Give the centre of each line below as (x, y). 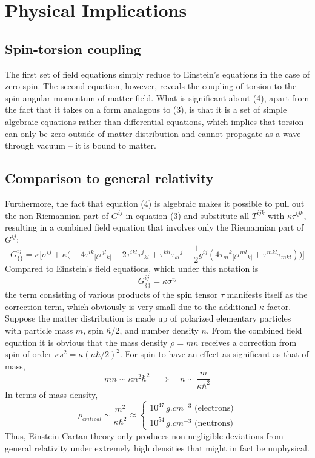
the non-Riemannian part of (57, 215)
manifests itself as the (267, 295)
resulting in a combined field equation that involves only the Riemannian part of (154, 227)
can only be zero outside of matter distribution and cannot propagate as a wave (153, 133)
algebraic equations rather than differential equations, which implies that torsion (154, 121)
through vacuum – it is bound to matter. (81, 145)
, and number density (159, 330)
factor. (279, 306)
